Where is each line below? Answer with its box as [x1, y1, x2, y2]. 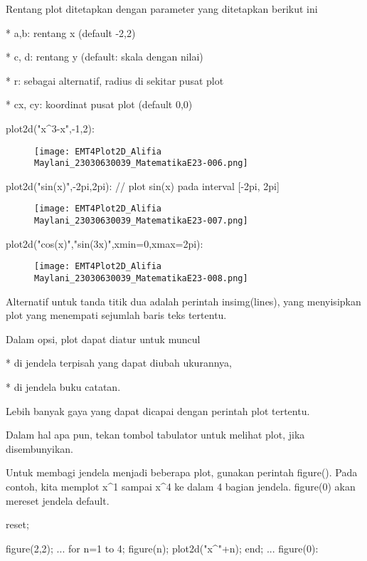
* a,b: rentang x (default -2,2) [6, 25, 136, 40]
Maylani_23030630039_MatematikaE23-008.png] [34, 273, 248, 284]
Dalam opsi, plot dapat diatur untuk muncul [6, 331, 201, 346]
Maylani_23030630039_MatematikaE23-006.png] [34, 158, 248, 169]
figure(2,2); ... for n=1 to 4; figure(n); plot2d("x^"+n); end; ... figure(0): [6, 540, 319, 555]
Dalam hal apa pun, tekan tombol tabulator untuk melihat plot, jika [6, 427, 305, 442]
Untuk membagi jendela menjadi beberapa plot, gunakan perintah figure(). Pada [6, 465, 358, 480]
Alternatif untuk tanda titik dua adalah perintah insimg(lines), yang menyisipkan [6, 293, 361, 308]
